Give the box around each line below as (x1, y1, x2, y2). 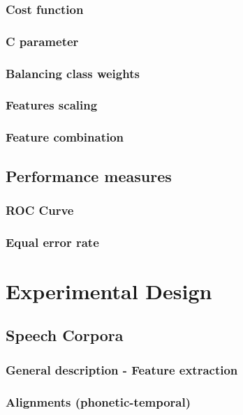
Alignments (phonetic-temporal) (6, 393, 191, 410)
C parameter (6, 32, 79, 50)
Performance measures (6, 165, 172, 186)
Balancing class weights (6, 64, 140, 82)
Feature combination (6, 128, 124, 146)
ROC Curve (6, 201, 74, 218)
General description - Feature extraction (6, 361, 238, 378)
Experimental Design (6, 276, 212, 305)
